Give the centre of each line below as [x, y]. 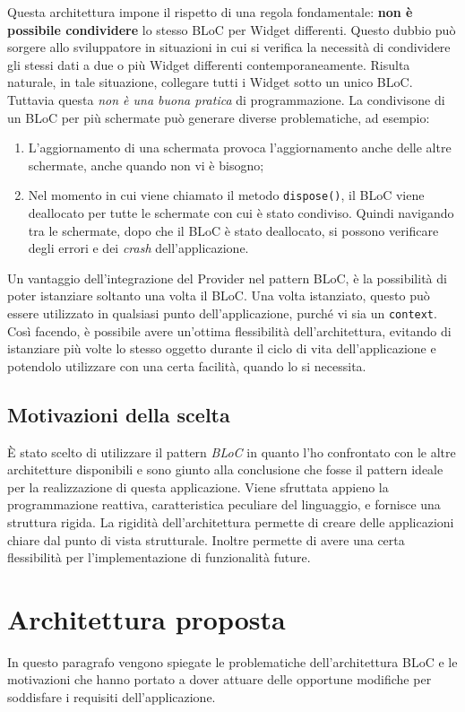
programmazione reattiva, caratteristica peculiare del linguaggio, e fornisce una [224, 504]
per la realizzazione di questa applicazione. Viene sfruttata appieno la [198, 486]
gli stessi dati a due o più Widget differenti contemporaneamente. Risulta [209, 64]
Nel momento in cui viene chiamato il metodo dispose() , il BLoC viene [226, 195]
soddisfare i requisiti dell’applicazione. [112, 697]
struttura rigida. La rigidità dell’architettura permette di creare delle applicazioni [231, 521]
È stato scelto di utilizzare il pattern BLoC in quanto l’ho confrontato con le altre [232, 452]
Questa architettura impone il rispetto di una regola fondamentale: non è [210, 12]
